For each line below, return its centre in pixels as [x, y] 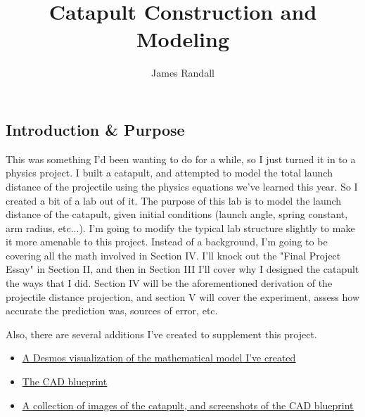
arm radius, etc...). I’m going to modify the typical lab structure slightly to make [180, 227]
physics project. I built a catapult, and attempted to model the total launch [169, 173]
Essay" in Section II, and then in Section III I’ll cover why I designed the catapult [182, 269]
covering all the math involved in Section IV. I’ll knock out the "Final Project [173, 255]
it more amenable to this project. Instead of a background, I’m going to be [167, 242]
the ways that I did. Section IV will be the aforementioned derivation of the [169, 283]
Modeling [183, 39]
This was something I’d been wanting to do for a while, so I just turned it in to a [181, 159]
